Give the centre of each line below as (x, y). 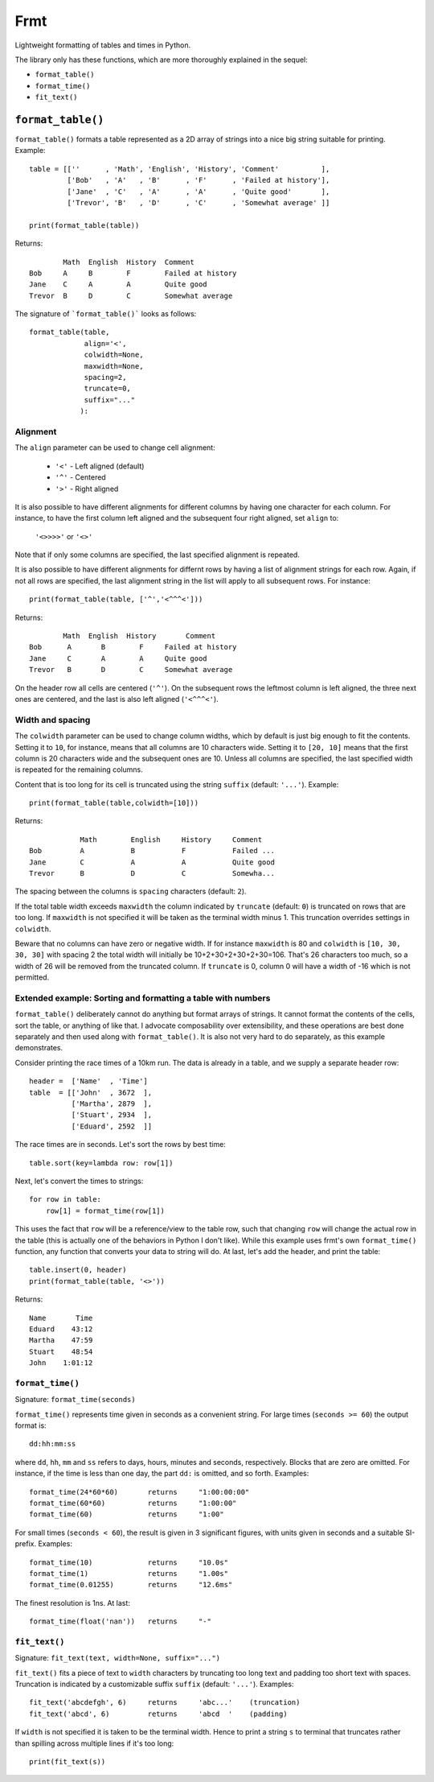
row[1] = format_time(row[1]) (105, 1211)
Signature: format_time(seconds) (75, 1400)
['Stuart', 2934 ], (112, 1115)
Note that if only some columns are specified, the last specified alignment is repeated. (158, 555)
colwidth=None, (114, 355)
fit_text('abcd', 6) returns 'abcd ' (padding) (159, 1714)
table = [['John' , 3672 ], (91, 1092)
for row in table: (66, 1200)
